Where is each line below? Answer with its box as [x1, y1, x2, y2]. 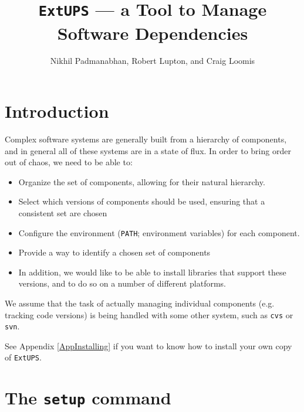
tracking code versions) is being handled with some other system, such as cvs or [5, 308, 293, 321]
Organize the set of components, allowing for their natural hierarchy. [18, 175, 265, 188]
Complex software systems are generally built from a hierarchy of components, [5, 132, 287, 145]
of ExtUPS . [5, 351, 42, 363]
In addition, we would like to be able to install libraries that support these [18, 265, 286, 278]
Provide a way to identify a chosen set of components [18, 246, 211, 258]
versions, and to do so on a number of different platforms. [18, 277, 226, 290]
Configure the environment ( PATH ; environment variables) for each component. [18, 226, 300, 239]
